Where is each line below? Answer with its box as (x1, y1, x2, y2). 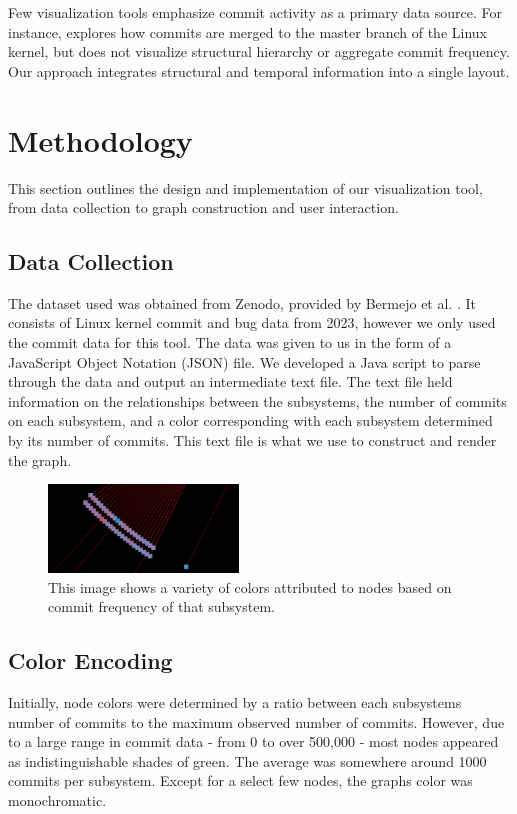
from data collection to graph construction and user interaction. (8, 197, 399, 218)
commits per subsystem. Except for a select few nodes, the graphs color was (8, 770, 473, 791)
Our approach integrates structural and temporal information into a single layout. (8, 60, 510, 81)
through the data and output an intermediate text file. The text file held (8, 371, 453, 392)
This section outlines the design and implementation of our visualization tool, (8, 177, 483, 198)
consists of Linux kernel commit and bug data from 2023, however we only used (8, 312, 496, 333)
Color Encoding (8, 645, 173, 676)
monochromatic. (8, 790, 107, 811)
